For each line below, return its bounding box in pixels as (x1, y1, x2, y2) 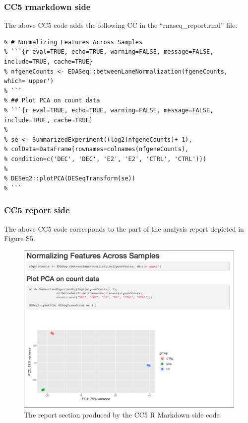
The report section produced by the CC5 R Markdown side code (24, 409, 220, 420)
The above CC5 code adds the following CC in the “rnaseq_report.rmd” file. (4, 20, 238, 30)
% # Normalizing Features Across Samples (4, 38, 143, 46)
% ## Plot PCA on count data (4, 97, 100, 104)
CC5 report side (4, 204, 70, 216)
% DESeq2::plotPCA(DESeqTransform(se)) (4, 175, 135, 182)
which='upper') (4, 78, 54, 85)
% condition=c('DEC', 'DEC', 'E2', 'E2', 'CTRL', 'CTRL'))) (4, 155, 207, 163)
